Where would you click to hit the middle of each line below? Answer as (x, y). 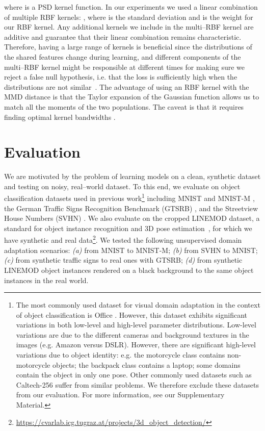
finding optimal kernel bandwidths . (60, 117)
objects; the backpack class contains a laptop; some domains (146, 364)
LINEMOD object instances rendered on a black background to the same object (129, 270)
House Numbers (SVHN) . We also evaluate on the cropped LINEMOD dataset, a (132, 218)
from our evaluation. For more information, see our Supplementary (120, 395)
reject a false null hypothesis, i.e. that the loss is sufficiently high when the (121, 77)
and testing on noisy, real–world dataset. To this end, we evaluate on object (122, 186)
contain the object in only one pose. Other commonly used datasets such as (134, 375)
